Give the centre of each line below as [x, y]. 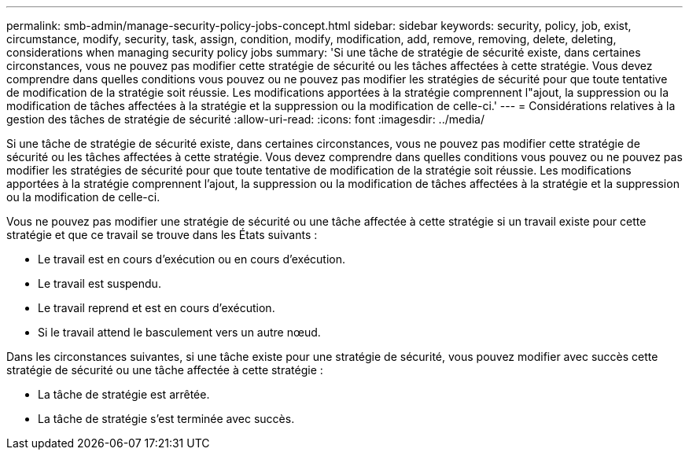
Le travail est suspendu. [99, 283]
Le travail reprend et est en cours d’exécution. [157, 308]
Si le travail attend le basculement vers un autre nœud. [179, 332]
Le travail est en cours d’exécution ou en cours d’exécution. [192, 259]
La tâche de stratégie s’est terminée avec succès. [166, 419]
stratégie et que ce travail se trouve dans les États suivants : [162, 235]
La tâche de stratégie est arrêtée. [124, 394]
